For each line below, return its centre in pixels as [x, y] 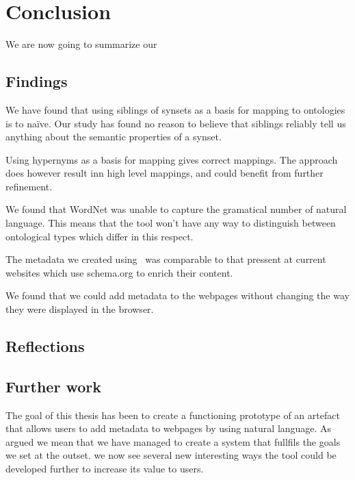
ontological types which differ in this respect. [100, 236]
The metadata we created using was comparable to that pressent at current [166, 259]
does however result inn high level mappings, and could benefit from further [165, 173]
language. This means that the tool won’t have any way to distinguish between [171, 223]
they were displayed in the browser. [80, 309]
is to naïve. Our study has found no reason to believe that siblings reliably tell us [176, 123]
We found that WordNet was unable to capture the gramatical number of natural [176, 209]
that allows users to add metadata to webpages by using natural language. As [169, 428]
